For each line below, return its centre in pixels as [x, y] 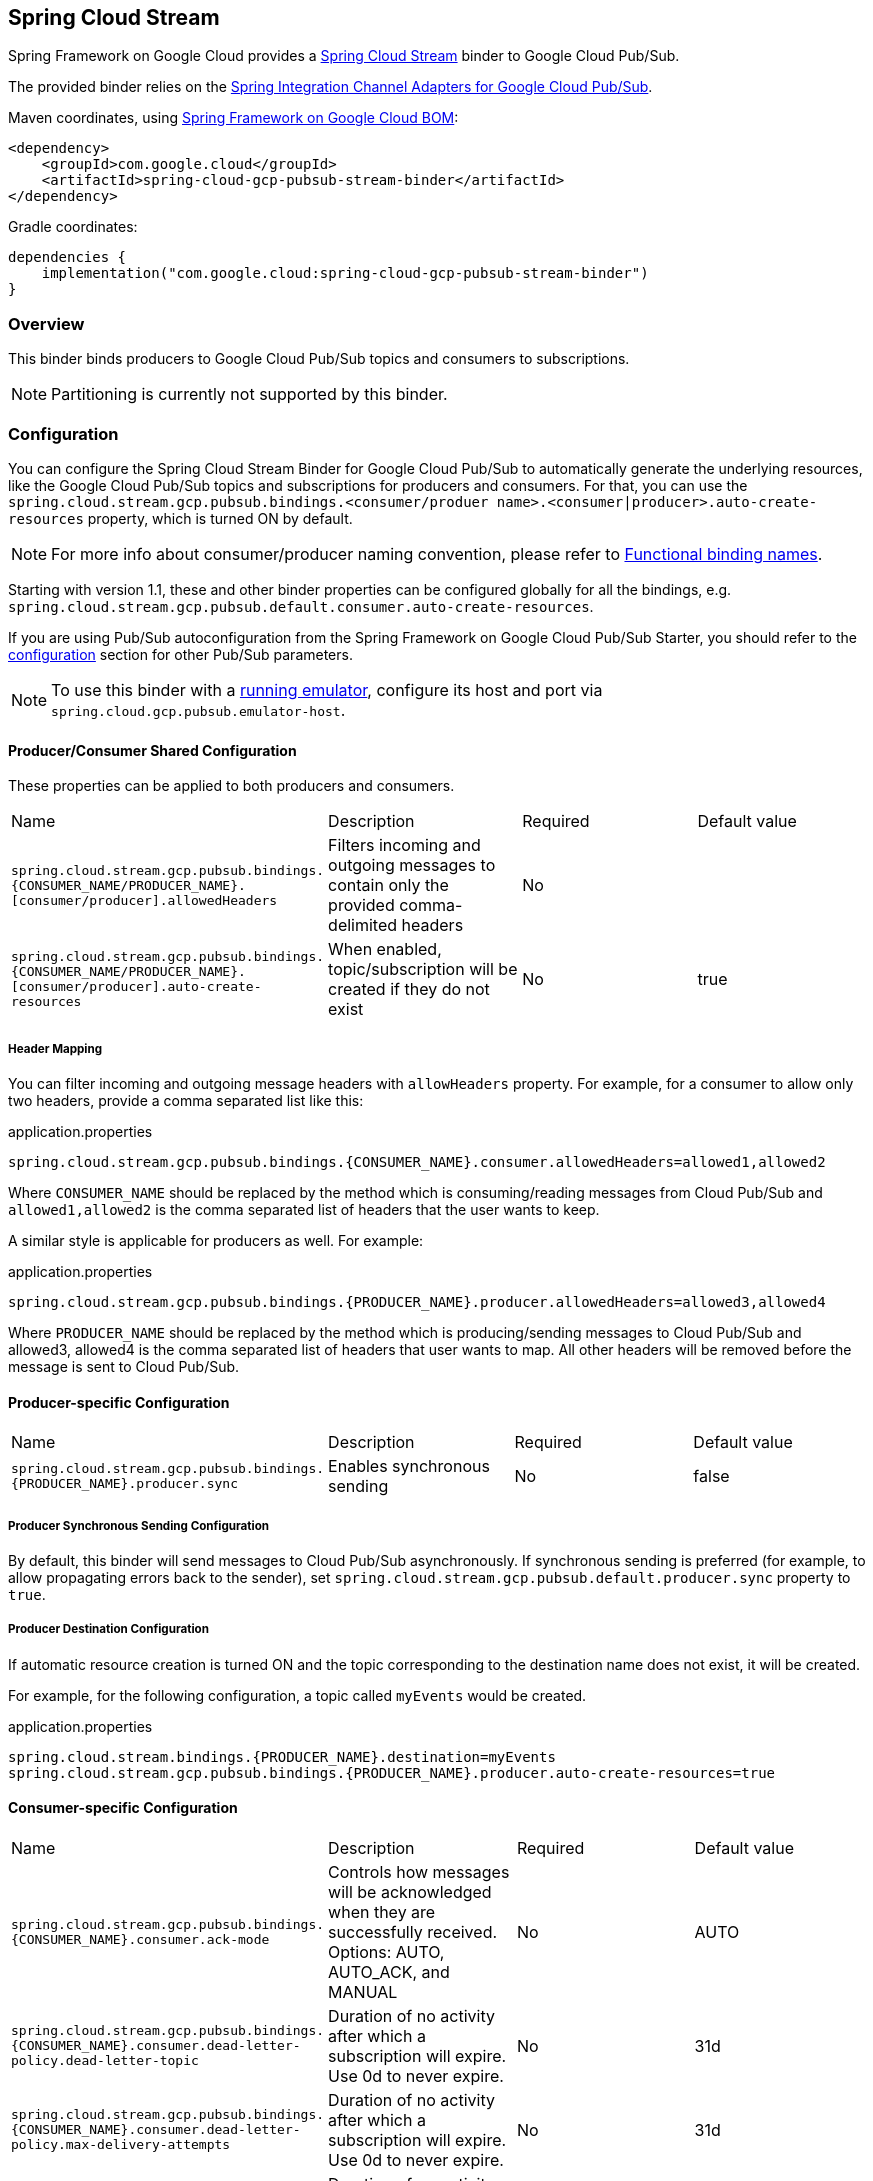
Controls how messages [419, 1871]
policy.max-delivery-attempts [121, 2145]
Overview [46, 323]
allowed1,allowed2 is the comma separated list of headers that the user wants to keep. [304, 1209]
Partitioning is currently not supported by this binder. [249, 394]
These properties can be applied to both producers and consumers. [231, 786]
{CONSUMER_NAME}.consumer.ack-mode [140, 1939]
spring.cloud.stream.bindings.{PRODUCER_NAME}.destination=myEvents [282, 1756]
